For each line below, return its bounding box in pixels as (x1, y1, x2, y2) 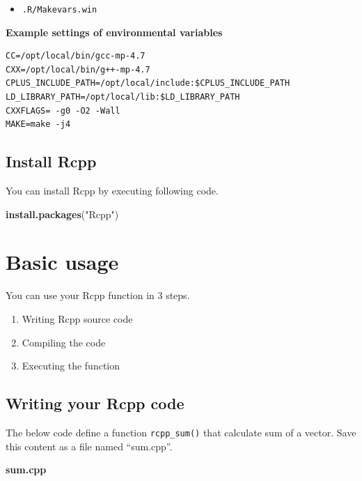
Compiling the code (22, 335, 106, 349)
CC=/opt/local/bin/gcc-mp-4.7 (6, 51, 145, 61)
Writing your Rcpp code (6, 392, 184, 414)
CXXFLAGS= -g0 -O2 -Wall (6, 105, 120, 116)
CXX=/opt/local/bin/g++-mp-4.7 (6, 64, 150, 75)
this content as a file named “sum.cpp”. (6, 438, 173, 453)
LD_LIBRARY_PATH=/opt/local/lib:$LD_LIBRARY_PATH (6, 92, 240, 102)
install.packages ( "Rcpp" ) (6, 206, 119, 221)
